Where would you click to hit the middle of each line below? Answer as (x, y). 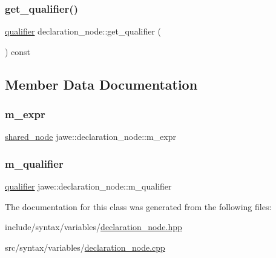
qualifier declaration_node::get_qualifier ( (83, 31)
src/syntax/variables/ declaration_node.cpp (85, 247)
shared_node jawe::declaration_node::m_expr (90, 137)
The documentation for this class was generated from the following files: (138, 206)
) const (18, 51)
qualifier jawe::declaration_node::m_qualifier (88, 186)
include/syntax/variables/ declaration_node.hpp (94, 227)
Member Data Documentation (101, 84)
